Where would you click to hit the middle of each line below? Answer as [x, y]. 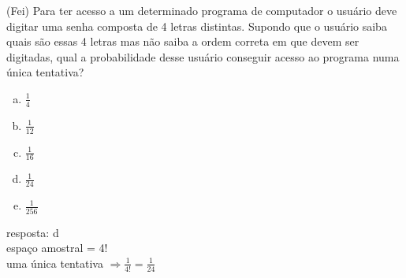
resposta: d [33, 232]
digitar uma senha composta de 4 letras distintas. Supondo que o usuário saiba [197, 26]
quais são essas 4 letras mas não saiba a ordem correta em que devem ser [183, 41]
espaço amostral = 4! [57, 248]
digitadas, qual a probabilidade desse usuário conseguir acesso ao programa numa [203, 56]
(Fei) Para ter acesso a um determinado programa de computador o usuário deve [202, 10]
